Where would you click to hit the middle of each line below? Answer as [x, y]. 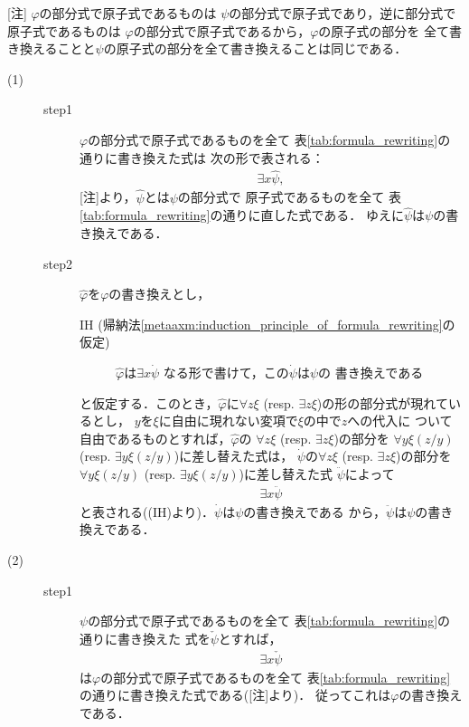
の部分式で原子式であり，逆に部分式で [342, 13]
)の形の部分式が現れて [382, 402]
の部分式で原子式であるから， [222, 30]
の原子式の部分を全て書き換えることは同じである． [255, 48]
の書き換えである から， [314, 511]
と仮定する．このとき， [149, 402]
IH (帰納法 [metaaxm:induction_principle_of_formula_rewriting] [261, 324]
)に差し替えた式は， [234, 456]
